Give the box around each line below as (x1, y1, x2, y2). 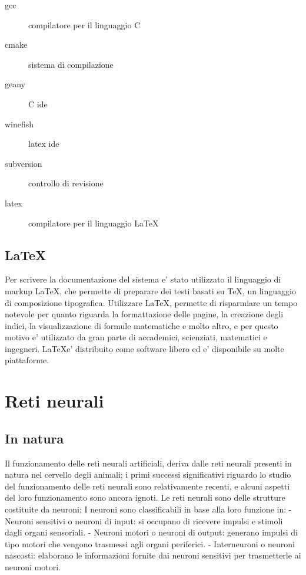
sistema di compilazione (28, 58, 114, 70)
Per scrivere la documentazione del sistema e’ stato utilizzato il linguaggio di (5, 273, 281, 285)
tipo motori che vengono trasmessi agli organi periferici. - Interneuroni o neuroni (5, 537, 295, 550)
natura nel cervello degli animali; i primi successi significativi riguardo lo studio (5, 468, 291, 481)
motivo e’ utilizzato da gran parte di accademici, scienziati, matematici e (5, 331, 267, 343)
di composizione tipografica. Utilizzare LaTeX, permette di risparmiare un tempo (5, 296, 298, 308)
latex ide (28, 137, 59, 150)
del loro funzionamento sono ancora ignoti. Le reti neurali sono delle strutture (5, 491, 285, 504)
